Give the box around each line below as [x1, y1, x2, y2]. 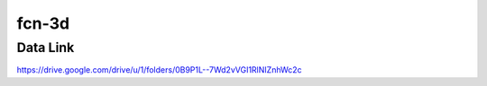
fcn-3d [16, 13, 70, 33]
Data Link [16, 39, 75, 56]
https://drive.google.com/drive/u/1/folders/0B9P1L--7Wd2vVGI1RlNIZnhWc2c [16, 64, 302, 75]
